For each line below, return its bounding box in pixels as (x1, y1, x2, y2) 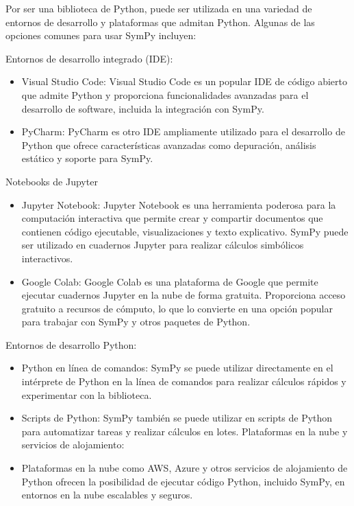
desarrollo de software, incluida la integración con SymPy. (21, 101, 264, 115)
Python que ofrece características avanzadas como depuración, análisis (21, 137, 316, 152)
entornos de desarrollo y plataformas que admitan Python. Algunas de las (5, 14, 315, 29)
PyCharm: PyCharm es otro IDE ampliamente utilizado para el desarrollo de (21, 124, 345, 139)
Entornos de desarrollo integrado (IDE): (5, 51, 173, 65)
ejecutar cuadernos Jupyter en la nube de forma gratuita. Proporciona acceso (21, 288, 346, 302)
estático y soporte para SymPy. (21, 151, 153, 165)
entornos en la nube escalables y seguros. (21, 487, 193, 502)
